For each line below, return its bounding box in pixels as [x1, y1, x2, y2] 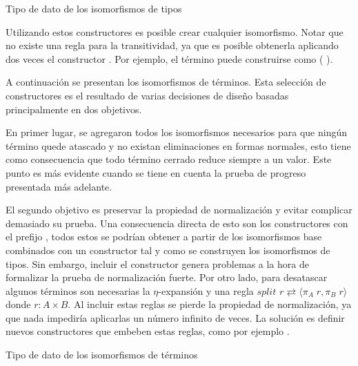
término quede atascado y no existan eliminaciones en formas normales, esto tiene [6, 138, 351, 153]
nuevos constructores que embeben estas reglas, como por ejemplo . [6, 324, 290, 338]
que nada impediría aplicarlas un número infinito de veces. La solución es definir [6, 310, 345, 325]
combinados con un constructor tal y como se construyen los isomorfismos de [6, 242, 330, 257]
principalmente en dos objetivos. [6, 102, 142, 116]
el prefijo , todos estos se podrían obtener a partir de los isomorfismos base [6, 229, 322, 244]
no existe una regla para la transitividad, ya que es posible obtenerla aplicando [6, 38, 339, 52]
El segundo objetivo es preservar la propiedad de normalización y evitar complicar [6, 202, 352, 217]
